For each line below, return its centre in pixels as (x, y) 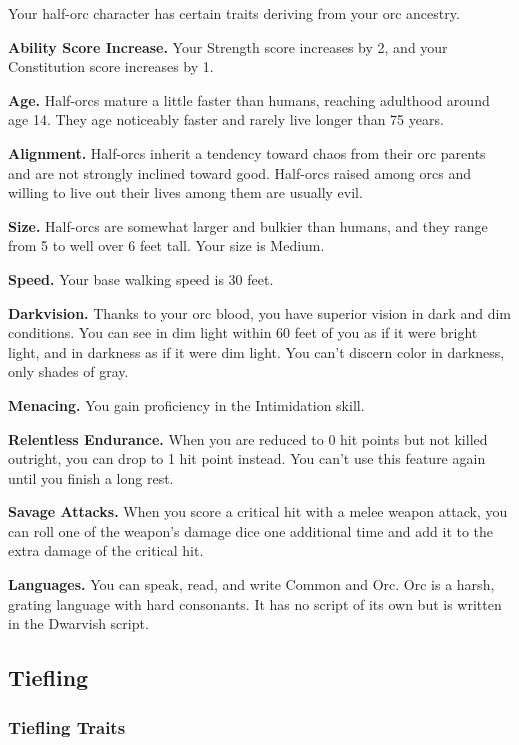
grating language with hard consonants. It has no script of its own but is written (255, 603)
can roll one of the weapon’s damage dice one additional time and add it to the (251, 530)
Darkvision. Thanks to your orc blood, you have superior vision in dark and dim (259, 312)
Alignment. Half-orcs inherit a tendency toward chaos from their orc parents (247, 152)
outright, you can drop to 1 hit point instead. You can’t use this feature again (247, 458)
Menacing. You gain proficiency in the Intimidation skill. (186, 404)
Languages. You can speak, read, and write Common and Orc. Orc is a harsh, (251, 584)
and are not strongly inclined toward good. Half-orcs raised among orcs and (239, 172)
